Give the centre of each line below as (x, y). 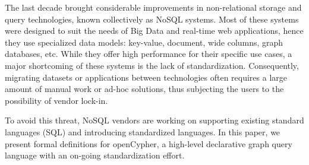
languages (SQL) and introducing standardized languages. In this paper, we (143, 131)
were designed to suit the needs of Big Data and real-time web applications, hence (154, 31)
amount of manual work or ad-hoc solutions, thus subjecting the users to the (144, 89)
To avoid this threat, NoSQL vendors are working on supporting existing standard (154, 120)
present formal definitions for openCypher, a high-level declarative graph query (149, 143)
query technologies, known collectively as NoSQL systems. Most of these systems (152, 19)
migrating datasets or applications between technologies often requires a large (146, 77)
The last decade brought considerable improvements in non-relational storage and (153, 7)
